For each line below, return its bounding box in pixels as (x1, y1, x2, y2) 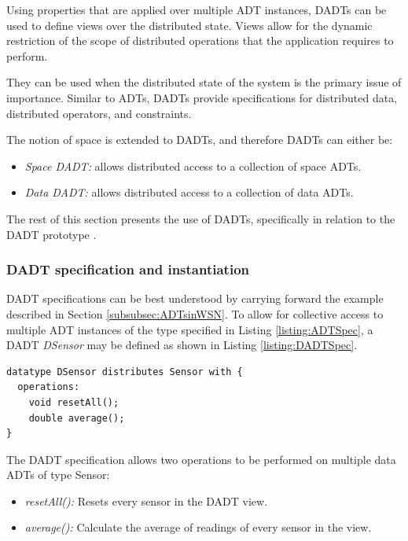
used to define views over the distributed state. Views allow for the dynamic (6, 17, 373, 33)
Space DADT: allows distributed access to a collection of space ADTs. (24, 157, 362, 174)
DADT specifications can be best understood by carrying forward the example (6, 290, 384, 307)
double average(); (28, 412, 125, 424)
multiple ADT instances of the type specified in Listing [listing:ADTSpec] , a (6, 321, 373, 337)
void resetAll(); (28, 396, 119, 408)
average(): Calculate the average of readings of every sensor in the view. (24, 519, 372, 535)
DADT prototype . (6, 226, 97, 242)
